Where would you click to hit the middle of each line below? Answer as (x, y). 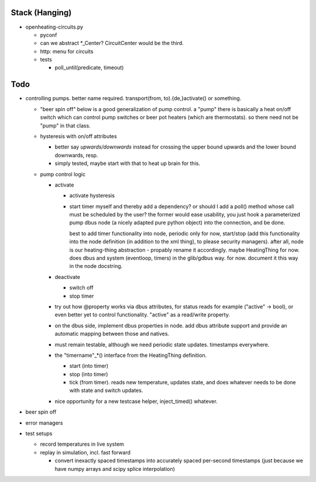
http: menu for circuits (67, 51)
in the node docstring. (96, 266)
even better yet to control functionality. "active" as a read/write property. (142, 315)
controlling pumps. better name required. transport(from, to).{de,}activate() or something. (133, 98)
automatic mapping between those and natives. (112, 334)
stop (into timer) (89, 374)
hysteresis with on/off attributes (78, 136)
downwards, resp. (76, 155)
